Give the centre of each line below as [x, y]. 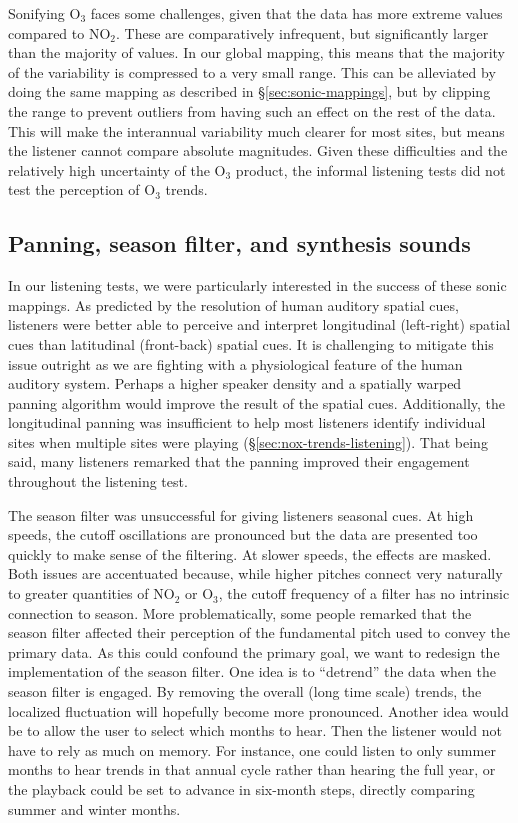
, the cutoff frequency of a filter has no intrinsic [364, 593]
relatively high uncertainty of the [109, 169]
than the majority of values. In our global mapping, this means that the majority [256, 52]
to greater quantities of [78, 593]
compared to [46, 32]
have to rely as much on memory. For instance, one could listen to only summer [252, 749]
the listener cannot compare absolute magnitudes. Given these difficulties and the [258, 150]
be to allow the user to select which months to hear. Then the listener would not [255, 730]
